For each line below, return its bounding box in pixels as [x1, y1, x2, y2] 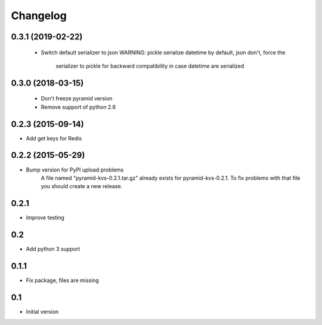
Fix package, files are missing [26, 277, 100, 284]
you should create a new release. [41, 183, 122, 190]
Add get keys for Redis [26, 134, 82, 142]
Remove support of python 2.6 [41, 103, 116, 111]
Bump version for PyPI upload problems [26, 166, 124, 173]
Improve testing [26, 214, 65, 221]
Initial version [26, 308, 59, 315]
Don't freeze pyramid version [41, 95, 113, 102]
